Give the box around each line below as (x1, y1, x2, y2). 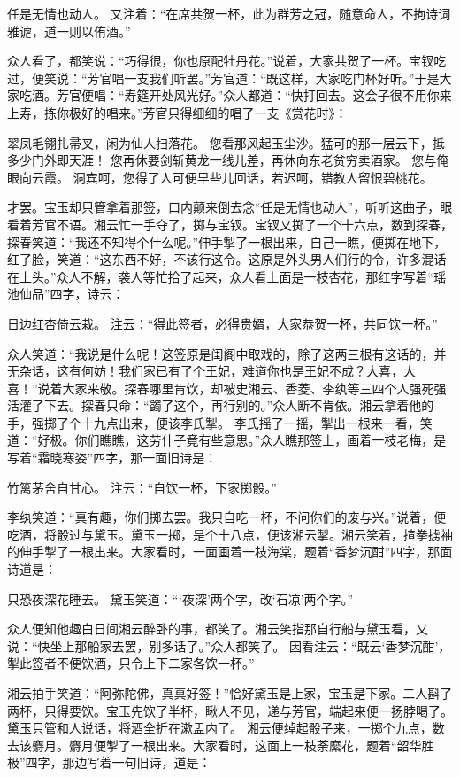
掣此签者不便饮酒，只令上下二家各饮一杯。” (7, 654, 255, 672)
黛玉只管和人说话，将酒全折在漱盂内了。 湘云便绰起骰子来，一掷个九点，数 (7, 719, 445, 737)
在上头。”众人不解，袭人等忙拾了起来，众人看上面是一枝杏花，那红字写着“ (7, 267, 434, 285)
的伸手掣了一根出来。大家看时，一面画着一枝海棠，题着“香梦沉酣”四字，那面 (7, 542, 453, 561)
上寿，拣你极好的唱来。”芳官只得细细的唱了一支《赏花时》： (7, 103, 348, 121)
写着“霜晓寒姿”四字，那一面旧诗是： (7, 448, 218, 467)
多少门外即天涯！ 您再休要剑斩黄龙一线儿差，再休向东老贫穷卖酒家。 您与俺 (7, 151, 449, 169)
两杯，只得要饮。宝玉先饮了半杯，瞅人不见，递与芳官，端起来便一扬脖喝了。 (7, 701, 453, 719)
